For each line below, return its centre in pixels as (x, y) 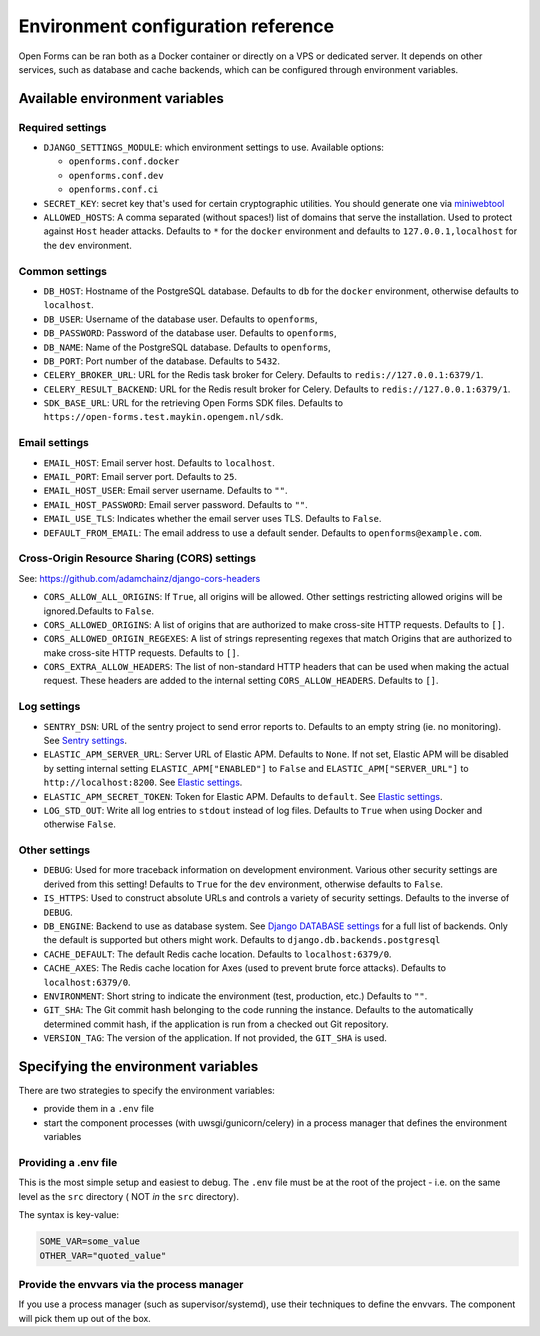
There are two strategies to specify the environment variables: (146, 1091)
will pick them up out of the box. (85, 1318)
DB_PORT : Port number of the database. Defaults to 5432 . (161, 361)
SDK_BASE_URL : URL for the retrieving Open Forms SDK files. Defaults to (193, 403)
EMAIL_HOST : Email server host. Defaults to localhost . (159, 462)
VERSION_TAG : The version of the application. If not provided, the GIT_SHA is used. (215, 1038)
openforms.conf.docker (124, 161)
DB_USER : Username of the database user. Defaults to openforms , (181, 319)
